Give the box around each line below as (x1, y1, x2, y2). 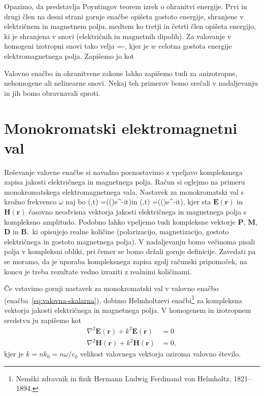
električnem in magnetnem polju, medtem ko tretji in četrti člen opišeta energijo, (4, 21, 256, 31)
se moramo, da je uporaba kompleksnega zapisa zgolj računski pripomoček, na (4, 256, 247, 266)
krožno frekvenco (4, 196, 57, 207)
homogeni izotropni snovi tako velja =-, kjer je (4, 41, 149, 51)
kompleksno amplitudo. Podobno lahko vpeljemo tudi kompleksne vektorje (4, 216, 236, 227)
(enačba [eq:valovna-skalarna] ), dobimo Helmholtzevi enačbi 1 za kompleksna (4, 293, 242, 305)
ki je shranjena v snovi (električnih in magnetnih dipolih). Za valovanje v (4, 30, 232, 41)
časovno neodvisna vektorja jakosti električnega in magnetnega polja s (28, 206, 247, 217)
